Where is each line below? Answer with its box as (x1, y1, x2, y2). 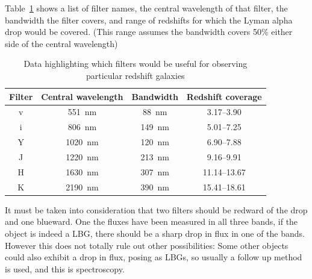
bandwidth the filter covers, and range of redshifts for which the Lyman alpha (5, 13, 293, 26)
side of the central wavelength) (5, 37, 118, 49)
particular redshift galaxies (86, 69, 185, 81)
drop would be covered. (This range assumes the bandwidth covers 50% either (5, 25, 293, 38)
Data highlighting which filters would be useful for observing (23, 57, 248, 70)
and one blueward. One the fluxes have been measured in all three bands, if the (5, 215, 298, 228)
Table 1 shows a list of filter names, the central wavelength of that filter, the (5, 2, 288, 14)
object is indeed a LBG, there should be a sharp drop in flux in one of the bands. (5, 227, 305, 239)
